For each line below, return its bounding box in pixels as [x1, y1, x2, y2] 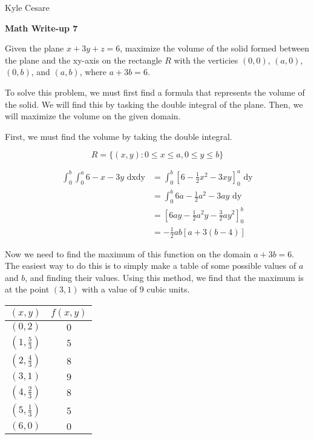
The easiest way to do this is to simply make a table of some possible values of [5, 259, 296, 272]
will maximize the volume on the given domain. [5, 110, 181, 122]
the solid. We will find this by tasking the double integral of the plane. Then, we [5, 97, 303, 110]
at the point [5, 283, 50, 295]
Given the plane [5, 42, 64, 54]
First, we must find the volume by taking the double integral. [5, 130, 232, 142]
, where [79, 65, 107, 78]
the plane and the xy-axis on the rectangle [5, 53, 162, 66]
